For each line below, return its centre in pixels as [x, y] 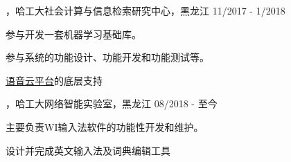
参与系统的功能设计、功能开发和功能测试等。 [107, 57]
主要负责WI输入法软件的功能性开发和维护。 [105, 126]
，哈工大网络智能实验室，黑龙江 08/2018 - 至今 [112, 103]
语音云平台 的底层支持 [54, 80]
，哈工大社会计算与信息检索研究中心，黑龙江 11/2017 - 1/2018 [145, 10]
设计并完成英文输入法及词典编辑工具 [88, 150]
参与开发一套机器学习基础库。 [73, 34]
